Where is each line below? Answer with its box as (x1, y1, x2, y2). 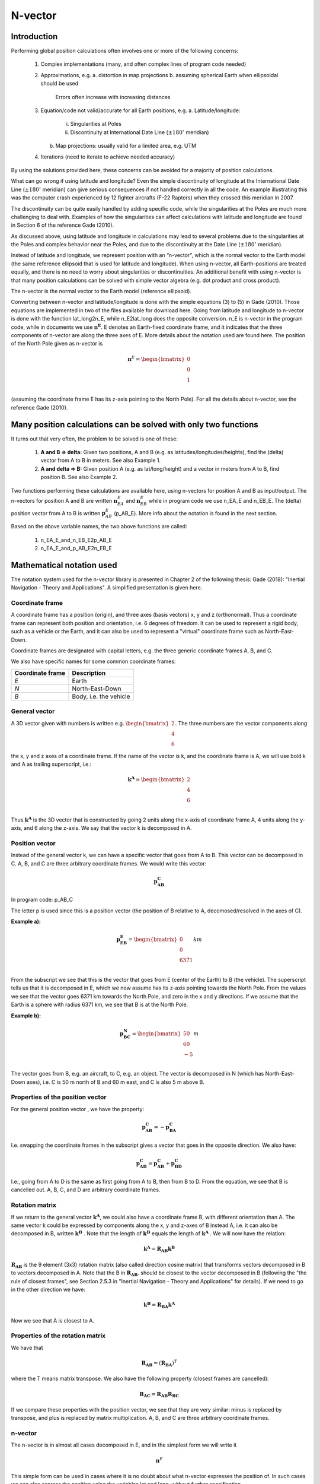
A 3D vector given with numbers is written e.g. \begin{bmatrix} (11, 719, 169, 727)
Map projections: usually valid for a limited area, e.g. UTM (55, 142, 197, 150)
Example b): (11, 1012, 41, 1019)
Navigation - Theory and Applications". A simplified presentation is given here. (11, 584, 203, 591)
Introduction (11, 31, 58, 42)
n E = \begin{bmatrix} (127, 354, 185, 362)
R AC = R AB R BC (139, 1391, 180, 1399)
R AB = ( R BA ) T (141, 1359, 177, 1368)
